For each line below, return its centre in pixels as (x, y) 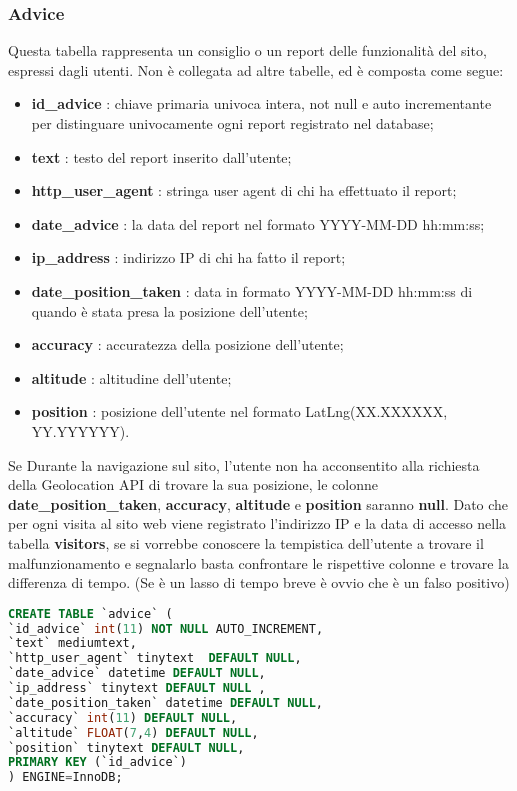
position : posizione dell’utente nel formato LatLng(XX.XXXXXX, (239, 411)
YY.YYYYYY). (80, 430)
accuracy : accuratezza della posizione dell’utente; (187, 344)
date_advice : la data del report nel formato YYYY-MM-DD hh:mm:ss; (258, 223)
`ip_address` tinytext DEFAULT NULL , (137, 688)
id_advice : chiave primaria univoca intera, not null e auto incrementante (261, 103)
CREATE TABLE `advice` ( (90, 613)
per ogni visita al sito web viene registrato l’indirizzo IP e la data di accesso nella (257, 523)
